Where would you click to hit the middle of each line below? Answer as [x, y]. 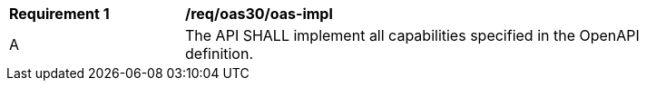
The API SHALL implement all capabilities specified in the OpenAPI [412, 35]
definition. [220, 54]
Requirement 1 [59, 14]
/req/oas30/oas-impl [259, 14]
